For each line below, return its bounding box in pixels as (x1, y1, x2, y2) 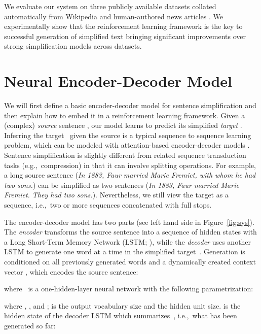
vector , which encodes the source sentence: (4, 266, 138, 277)
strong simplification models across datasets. (4, 41, 142, 51)
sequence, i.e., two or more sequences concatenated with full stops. (4, 199, 212, 210)
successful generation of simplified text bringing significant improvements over (4, 30, 246, 41)
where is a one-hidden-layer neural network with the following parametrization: (4, 283, 253, 294)
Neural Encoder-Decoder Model (4, 71, 232, 91)
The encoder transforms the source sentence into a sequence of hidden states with (4, 226, 257, 237)
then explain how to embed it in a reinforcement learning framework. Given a (4, 110, 245, 120)
